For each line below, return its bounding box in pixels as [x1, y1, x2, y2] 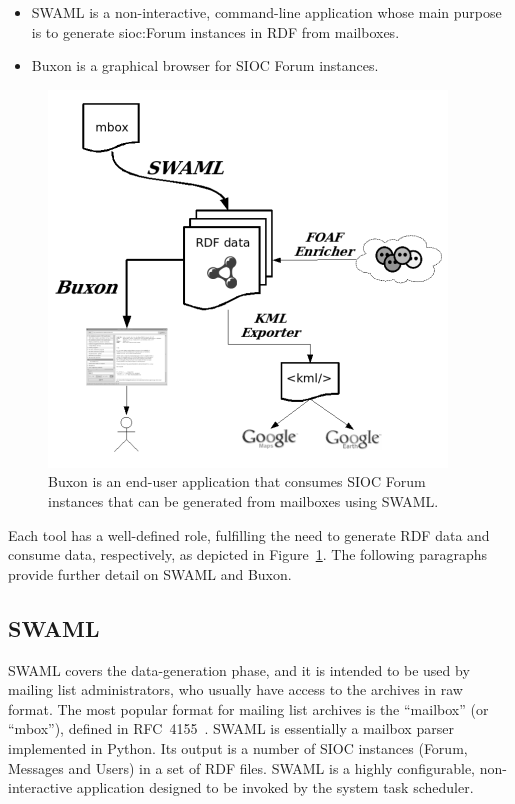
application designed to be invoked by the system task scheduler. [76, 777, 474, 798]
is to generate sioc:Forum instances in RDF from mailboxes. [31, 21, 400, 42]
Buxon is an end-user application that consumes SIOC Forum [48, 471, 426, 492]
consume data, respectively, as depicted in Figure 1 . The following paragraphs [8, 544, 488, 565]
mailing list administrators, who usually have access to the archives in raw [8, 679, 463, 700]
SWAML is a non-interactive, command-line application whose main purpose [31, 2, 502, 22]
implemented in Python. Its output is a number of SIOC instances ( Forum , [8, 737, 468, 758]
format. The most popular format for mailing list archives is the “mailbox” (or [8, 698, 489, 719]
